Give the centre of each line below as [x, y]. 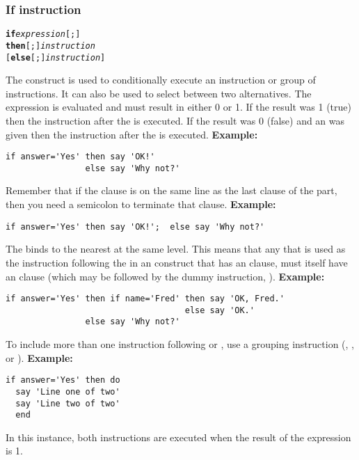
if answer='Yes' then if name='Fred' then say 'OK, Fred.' [145, 299]
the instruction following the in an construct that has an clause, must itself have [177, 262]
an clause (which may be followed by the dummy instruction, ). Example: [165, 276]
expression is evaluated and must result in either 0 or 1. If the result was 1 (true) [178, 107]
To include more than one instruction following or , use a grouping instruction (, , [180, 344]
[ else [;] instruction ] [56, 57]
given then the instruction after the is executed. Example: [132, 134]
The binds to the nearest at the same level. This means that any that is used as [176, 249]
